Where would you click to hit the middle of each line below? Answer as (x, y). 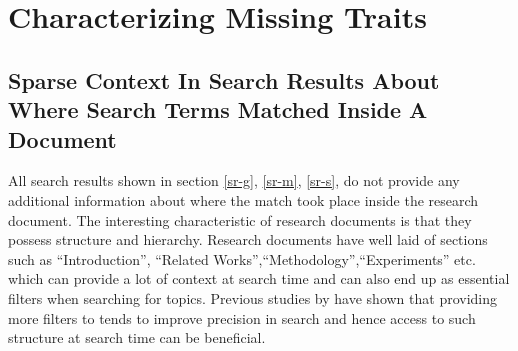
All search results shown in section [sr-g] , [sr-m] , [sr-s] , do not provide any (234, 180)
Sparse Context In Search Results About (224, 79)
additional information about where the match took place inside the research (243, 199)
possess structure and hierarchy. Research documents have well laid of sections (248, 239)
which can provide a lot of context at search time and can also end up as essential (259, 278)
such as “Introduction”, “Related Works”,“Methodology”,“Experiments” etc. (242, 258)
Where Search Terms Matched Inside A (218, 109)
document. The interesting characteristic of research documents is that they (240, 219)
